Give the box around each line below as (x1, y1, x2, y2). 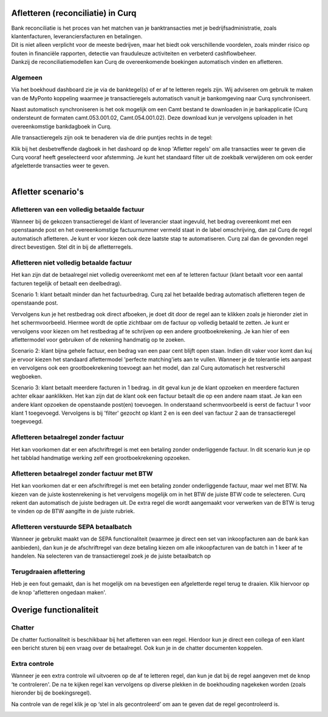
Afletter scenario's (11, 186, 84, 197)
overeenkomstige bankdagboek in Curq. (11, 122, 112, 130)
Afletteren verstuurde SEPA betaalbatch (11, 523, 132, 532)
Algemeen (11, 73, 43, 81)
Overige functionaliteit (11, 604, 99, 615)
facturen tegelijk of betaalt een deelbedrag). (11, 280, 121, 287)
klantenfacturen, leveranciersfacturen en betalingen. (11, 32, 143, 40)
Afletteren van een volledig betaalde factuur (11, 205, 145, 213)
